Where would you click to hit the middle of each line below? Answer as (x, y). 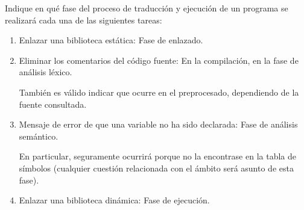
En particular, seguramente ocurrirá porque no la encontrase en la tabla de (157, 156)
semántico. (39, 136)
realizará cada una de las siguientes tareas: (84, 20)
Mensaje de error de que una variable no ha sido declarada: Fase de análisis (158, 124)
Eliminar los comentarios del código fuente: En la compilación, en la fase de (159, 60)
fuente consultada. (53, 104)
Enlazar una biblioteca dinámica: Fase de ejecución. (114, 200)
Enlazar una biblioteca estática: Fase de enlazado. (111, 40)
